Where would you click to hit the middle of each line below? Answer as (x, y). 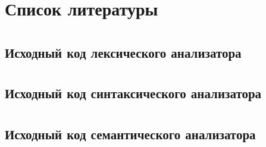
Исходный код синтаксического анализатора (133, 93)
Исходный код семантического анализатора (130, 134)
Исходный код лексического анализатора (123, 52)
